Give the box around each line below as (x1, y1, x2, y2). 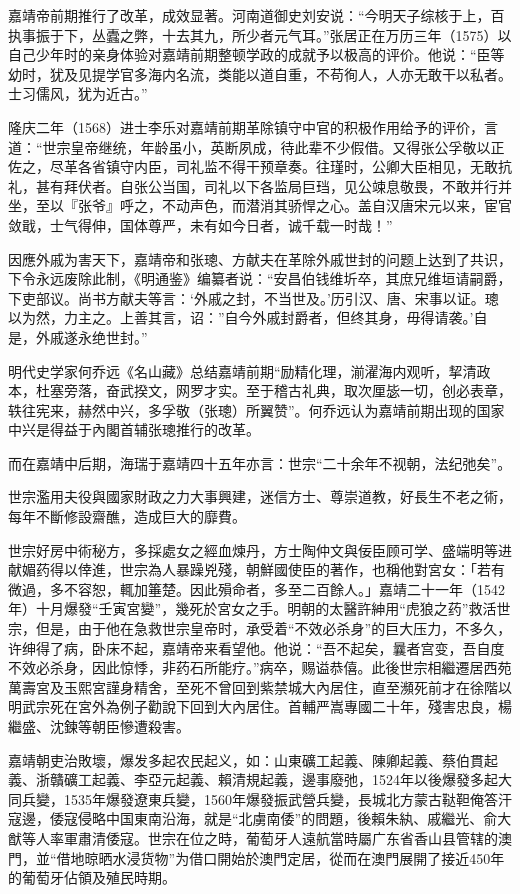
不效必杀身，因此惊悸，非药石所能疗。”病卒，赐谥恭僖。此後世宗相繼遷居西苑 (8, 657, 512, 678)
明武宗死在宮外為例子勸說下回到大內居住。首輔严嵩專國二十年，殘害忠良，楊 (8, 696, 512, 717)
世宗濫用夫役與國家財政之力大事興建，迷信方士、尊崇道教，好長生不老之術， (8, 486, 512, 507)
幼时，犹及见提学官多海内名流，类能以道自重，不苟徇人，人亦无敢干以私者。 (8, 63, 512, 84)
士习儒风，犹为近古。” (8, 83, 148, 104)
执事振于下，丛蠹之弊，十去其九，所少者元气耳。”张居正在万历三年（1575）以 (8, 24, 512, 45)
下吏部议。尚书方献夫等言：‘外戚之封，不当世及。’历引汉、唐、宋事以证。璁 (8, 287, 499, 308)
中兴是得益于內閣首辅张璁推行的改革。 (8, 419, 260, 440)
